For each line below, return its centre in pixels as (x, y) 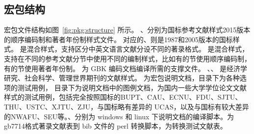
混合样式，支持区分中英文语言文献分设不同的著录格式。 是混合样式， (138, 49)
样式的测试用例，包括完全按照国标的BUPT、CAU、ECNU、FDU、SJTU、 (123, 97)
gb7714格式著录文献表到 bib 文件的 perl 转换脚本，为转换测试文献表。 (115, 126)
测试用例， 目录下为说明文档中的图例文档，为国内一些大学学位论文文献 (132, 87)
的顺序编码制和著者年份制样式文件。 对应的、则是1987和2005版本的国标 (118, 39)
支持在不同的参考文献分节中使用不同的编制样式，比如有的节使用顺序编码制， (127, 58)
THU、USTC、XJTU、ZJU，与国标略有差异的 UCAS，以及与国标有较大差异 (127, 106)
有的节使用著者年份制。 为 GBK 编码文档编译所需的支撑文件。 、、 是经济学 (126, 68)
